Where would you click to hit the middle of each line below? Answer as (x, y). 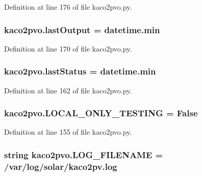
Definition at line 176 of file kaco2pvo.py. (68, 7)
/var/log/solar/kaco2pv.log (61, 166)
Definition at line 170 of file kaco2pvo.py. (68, 48)
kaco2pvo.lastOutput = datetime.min (82, 29)
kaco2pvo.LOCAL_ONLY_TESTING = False (101, 113)
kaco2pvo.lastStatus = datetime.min (80, 71)
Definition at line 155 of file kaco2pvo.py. (68, 132)
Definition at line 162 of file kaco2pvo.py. (68, 90)
